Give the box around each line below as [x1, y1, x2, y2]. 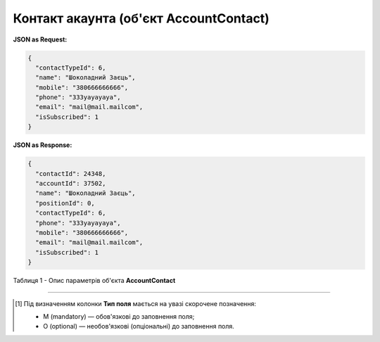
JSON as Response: [13, 141, 72, 149]
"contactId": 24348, [35, 170, 106, 177]
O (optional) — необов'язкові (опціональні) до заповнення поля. [43, 322, 235, 331]
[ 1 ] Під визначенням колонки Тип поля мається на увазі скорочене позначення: [15, 299, 257, 308]
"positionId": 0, [35, 199, 95, 207]
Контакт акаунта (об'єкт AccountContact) [13, 11, 270, 26]
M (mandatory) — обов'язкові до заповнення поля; [43, 312, 195, 320]
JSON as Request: [13, 35, 68, 44]
